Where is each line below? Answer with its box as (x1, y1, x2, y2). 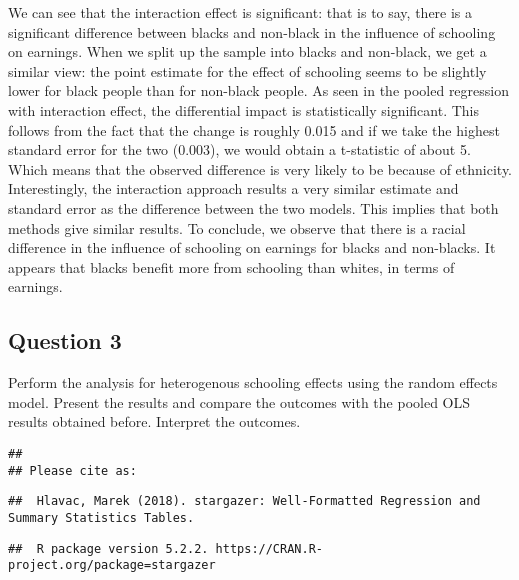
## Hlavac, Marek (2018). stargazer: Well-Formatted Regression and (8, 494, 481, 509)
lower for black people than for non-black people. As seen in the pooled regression (8, 80, 510, 101)
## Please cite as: (8, 463, 137, 478)
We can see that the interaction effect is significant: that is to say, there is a (8, 2, 473, 22)
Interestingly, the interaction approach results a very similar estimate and (8, 178, 459, 199)
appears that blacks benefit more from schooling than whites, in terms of (8, 256, 455, 277)
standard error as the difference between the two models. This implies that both (8, 197, 499, 218)
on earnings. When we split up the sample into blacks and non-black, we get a (8, 41, 487, 62)
